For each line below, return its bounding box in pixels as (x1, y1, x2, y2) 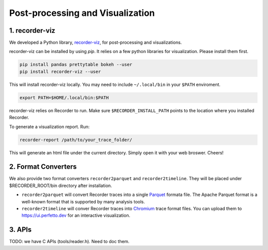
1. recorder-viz (9, 26, 56, 35)
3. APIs (9, 226, 32, 234)
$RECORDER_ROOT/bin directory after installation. (9, 183, 112, 188)
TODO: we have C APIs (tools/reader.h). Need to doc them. (9, 239, 130, 245)
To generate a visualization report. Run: (9, 124, 90, 129)
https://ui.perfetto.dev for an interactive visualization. (21, 212, 131, 218)
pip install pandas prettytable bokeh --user (19, 62, 133, 67)
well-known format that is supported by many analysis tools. (21, 198, 145, 204)
